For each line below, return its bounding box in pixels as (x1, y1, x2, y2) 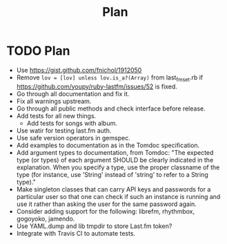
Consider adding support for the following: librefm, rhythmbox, (16, 207, 195, 215)
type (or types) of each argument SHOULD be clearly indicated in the (16, 156, 214, 164)
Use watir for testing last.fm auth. (16, 126, 112, 135)
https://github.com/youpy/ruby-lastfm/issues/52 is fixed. (16, 82, 177, 91)
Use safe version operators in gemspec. (16, 133, 130, 142)
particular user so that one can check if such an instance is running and (16, 192, 221, 200)
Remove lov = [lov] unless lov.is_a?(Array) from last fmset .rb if (16, 73, 204, 83)
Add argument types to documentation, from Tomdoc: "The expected (16, 148, 214, 156)
